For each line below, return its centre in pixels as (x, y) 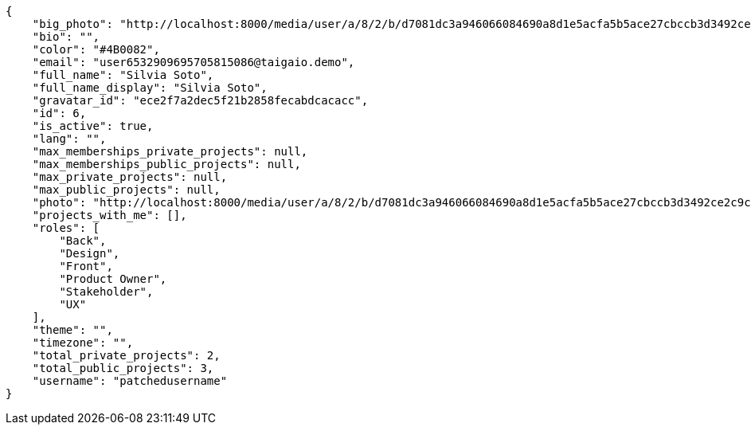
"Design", (90, 253)
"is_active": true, (93, 126)
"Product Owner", (113, 279)
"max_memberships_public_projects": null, (166, 164)
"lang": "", (69, 139)
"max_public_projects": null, (126, 190)
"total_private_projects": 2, (126, 355)
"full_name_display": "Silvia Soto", (150, 88)
